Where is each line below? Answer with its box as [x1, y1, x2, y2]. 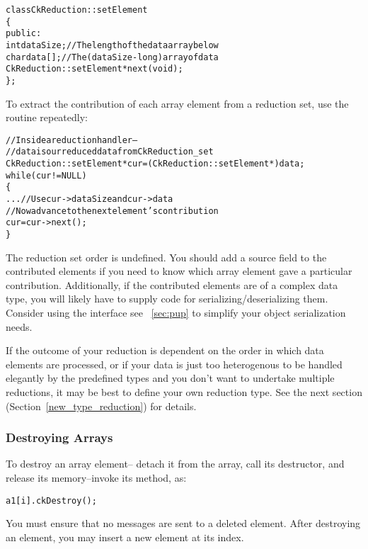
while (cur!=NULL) [6, 170, 87, 181]
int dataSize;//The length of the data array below [6, 40, 219, 50]
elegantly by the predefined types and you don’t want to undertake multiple [6, 370, 335, 385]
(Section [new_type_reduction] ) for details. [6, 398, 197, 413]
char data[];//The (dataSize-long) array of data [6, 52, 219, 62]
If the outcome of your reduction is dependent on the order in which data [6, 343, 324, 358]
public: [6, 28, 42, 39]
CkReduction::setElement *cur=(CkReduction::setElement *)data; [6, 159, 305, 169]
